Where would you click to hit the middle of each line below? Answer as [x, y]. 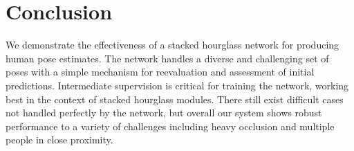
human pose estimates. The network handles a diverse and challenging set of [167, 58]
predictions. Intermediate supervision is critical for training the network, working [177, 85]
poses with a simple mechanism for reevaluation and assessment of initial [160, 72]
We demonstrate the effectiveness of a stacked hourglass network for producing [173, 45]
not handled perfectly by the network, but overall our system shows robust [164, 113]
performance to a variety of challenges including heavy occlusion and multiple [170, 126]
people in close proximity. [59, 140]
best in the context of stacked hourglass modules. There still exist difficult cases [175, 99]
